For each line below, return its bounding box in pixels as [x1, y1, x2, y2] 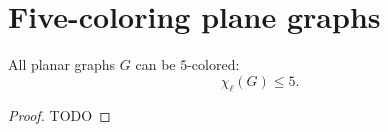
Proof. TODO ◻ [8, 104, 111, 125]
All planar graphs [8, 54, 116, 75]
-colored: [187, 54, 240, 75]
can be [135, 54, 176, 75]
